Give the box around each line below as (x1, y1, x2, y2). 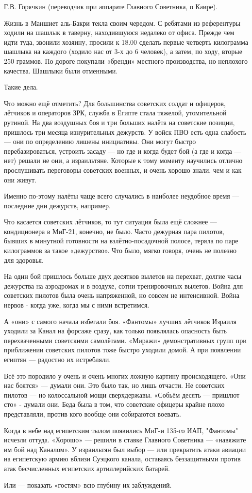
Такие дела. (4, 82, 38, 92)
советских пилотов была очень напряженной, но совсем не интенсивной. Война (4, 290, 239, 300)
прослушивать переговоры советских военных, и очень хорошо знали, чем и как (4, 164, 242, 175)
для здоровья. (4, 255, 44, 265)
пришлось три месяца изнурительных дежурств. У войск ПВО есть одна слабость (4, 127, 247, 137)
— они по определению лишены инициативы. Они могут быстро (4, 136, 196, 146)
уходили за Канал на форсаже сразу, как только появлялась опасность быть (4, 326, 227, 336)
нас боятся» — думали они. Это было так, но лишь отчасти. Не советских (4, 380, 225, 390)
